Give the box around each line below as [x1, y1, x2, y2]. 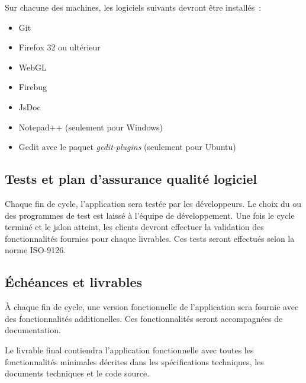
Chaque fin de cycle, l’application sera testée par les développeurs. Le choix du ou [5, 197, 302, 209]
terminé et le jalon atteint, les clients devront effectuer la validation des [5, 221, 264, 233]
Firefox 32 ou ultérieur [18, 41, 101, 53]
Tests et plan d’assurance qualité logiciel [5, 170, 257, 188]
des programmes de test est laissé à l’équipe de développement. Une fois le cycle [5, 209, 295, 221]
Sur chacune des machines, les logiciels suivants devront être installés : [5, 1, 262, 13]
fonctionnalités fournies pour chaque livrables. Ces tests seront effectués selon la [5, 232, 295, 244]
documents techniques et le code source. [5, 367, 150, 379]
